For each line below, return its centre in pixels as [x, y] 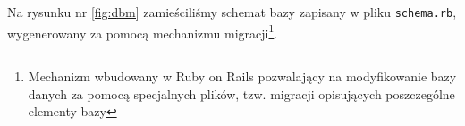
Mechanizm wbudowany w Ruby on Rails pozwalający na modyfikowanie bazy [242, 76]
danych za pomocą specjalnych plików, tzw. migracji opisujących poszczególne [241, 93]
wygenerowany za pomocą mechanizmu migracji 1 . [143, 31]
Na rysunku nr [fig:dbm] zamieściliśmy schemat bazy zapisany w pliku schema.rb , [232, 12]
